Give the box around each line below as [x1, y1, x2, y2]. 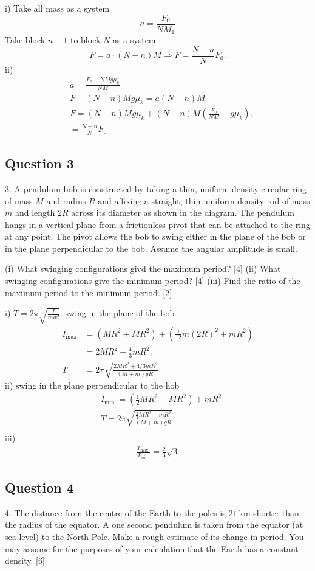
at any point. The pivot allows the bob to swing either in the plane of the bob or [5, 230, 306, 243]
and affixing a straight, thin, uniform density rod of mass [98, 194, 310, 207]
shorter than [253, 506, 299, 519]
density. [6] [5, 554, 45, 567]
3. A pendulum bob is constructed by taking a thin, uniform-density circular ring [5, 182, 307, 195]
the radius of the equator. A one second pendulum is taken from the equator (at [5, 518, 303, 531]
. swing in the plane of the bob [60, 306, 175, 319]
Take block [5, 33, 46, 46]
